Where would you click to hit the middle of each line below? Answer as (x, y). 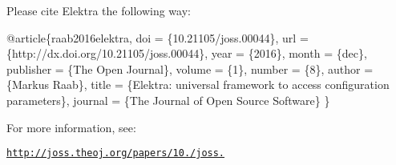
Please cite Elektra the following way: (99, 10)
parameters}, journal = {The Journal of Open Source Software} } (168, 100)
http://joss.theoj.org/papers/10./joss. (116, 153)
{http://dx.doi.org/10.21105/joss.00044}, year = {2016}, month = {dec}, (187, 53)
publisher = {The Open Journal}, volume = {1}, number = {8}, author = (190, 68)
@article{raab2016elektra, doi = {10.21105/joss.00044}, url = (158, 37)
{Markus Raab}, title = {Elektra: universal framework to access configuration (198, 85)
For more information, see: (71, 127)
